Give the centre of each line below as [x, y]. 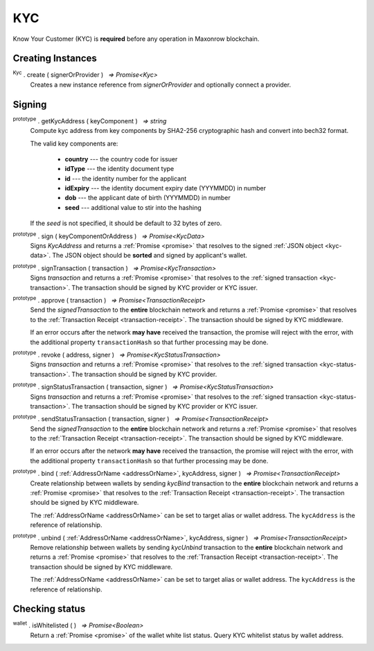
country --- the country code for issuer [121, 159]
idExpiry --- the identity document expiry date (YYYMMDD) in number [166, 188]
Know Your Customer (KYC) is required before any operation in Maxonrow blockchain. [136, 39]
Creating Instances [55, 59]
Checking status [49, 609]
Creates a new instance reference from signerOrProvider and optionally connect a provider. [160, 84]
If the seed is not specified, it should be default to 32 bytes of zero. [126, 223]
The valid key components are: [74, 143]
